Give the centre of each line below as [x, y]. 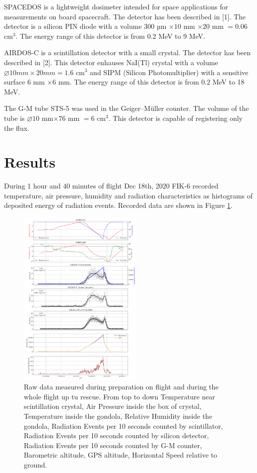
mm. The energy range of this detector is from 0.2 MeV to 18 [151, 82]
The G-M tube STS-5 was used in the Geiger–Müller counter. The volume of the [127, 108]
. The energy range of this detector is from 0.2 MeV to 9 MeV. [110, 36]
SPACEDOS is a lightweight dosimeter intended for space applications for [116, 6]
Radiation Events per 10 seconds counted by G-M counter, [113, 445]
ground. [35, 464]
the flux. [17, 128]
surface [15, 82]
